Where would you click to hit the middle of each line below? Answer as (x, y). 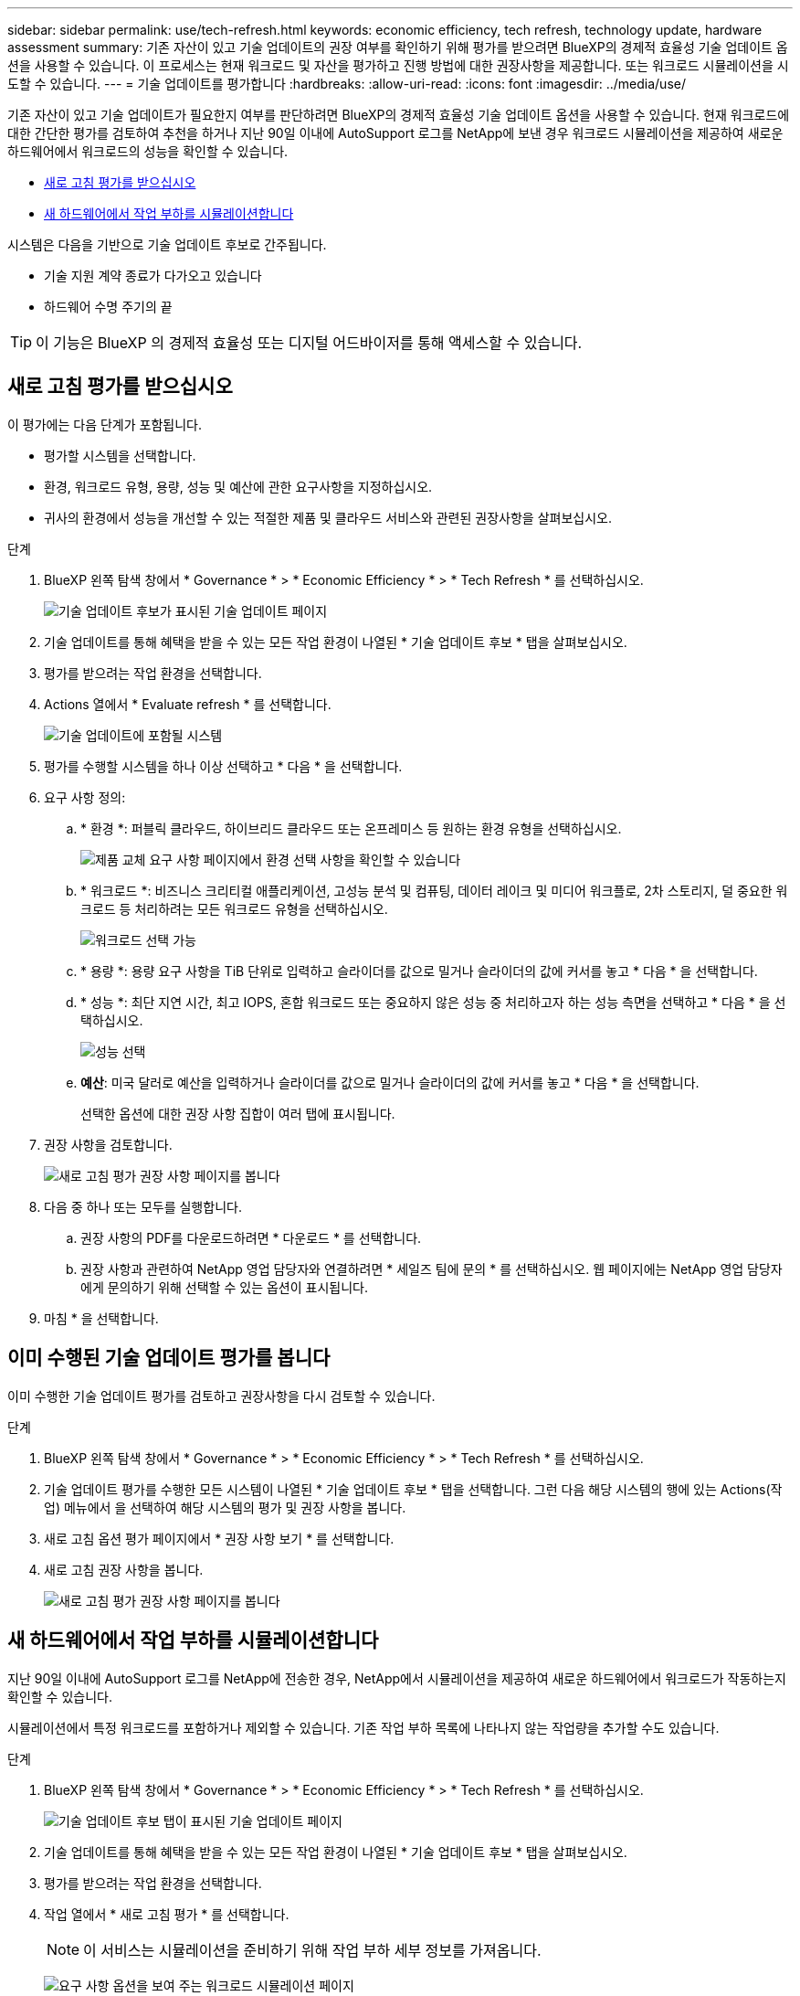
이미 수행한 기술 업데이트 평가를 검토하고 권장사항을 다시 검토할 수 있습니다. (221, 1396)
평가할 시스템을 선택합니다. (120, 455)
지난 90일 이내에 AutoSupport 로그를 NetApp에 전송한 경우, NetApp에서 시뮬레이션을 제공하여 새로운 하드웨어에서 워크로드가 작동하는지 (397, 1678)
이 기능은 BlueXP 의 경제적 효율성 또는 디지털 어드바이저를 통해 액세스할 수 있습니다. (309, 343)
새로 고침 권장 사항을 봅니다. (124, 1569)
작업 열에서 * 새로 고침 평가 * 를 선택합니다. (167, 1914)
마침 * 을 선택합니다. (101, 1318)
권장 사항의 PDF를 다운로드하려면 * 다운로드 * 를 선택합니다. (251, 1237)
